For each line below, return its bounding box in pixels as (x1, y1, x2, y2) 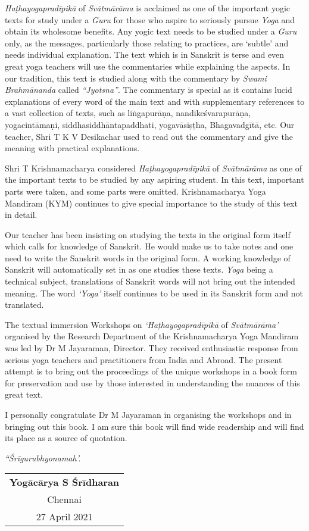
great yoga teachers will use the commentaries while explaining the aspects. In (5, 60, 291, 72)
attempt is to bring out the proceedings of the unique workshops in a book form (5, 365, 297, 377)
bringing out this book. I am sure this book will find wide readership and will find (5, 420, 304, 432)
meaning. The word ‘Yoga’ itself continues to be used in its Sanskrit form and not (5, 286, 303, 299)
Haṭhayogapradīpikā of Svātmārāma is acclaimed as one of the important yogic (5, 2, 291, 14)
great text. (5, 388, 43, 401)
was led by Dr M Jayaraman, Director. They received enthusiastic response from (5, 342, 298, 354)
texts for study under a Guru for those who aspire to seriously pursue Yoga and (5, 13, 295, 26)
